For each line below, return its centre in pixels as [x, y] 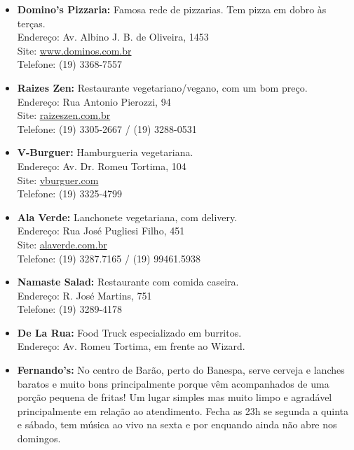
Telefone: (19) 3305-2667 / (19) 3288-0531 [107, 128]
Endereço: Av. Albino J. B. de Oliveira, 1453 [113, 37]
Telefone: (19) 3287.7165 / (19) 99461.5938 [109, 258]
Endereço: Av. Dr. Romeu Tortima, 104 [102, 166]
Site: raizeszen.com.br [64, 115]
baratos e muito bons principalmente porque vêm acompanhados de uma [173, 383]
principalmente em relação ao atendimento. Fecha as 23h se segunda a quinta [183, 410]
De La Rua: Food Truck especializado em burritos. [129, 332]
